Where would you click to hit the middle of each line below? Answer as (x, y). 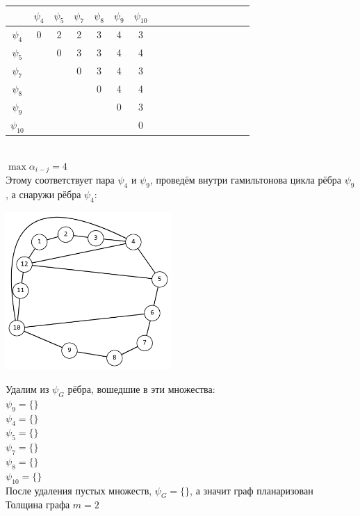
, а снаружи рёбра (43, 194)
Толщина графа (38, 505)
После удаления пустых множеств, (79, 490)
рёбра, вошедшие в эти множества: (141, 389)
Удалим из (27, 389)
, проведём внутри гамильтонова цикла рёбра (246, 180)
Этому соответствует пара (60, 180)
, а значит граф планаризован (252, 490)
